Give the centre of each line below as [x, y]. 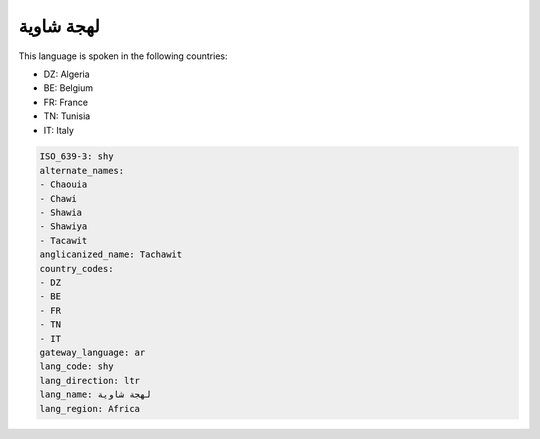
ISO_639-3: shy [76, 156]
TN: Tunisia [67, 116]
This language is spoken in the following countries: [123, 56]
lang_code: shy [76, 366]
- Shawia [61, 213]
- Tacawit [63, 240]
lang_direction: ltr [89, 380]
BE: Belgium [68, 88]
